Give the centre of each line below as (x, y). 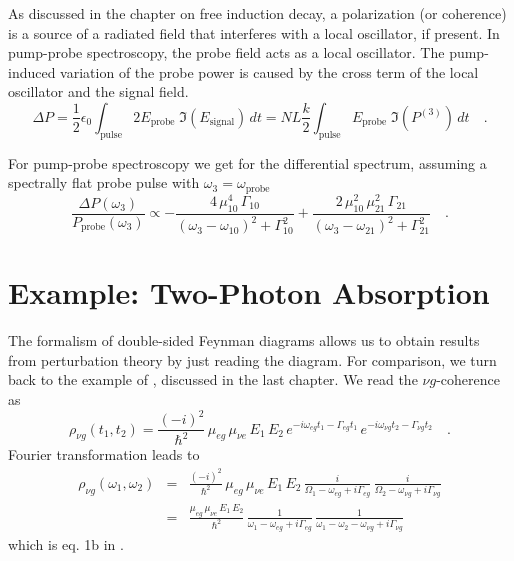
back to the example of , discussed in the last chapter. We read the (213, 379)
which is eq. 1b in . (66, 543)
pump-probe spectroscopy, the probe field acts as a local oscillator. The (226, 52)
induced (32, 71)
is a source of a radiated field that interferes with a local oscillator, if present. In (254, 32)
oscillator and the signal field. (98, 91)
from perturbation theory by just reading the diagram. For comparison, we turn (252, 359)
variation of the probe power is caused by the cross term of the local (269, 71)
